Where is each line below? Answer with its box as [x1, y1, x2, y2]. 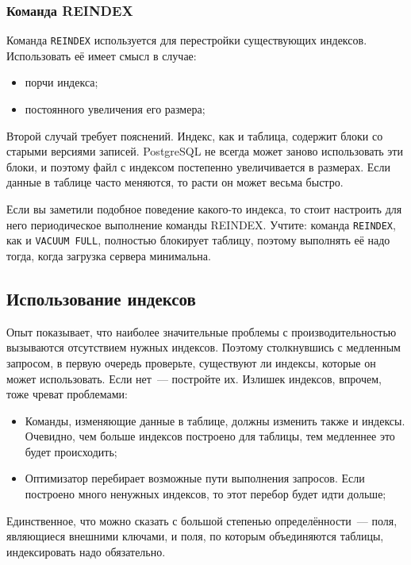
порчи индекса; [25, 74, 98, 90]
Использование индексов [6, 286, 196, 310]
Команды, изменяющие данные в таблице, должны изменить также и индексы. [25, 412, 405, 429]
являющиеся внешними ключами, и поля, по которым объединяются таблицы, [6, 528, 384, 544]
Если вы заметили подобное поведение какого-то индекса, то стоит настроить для [6, 201, 402, 217]
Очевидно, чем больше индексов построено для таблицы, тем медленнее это [25, 428, 395, 444]
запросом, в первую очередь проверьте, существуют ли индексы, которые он [6, 354, 376, 371]
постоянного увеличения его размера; [25, 101, 205, 117]
